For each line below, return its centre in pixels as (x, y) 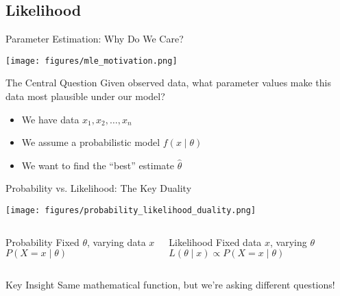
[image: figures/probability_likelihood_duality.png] (131, 211)
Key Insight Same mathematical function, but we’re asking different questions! (170, 285)
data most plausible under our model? (85, 96)
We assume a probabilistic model (91, 142)
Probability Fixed (42, 242)
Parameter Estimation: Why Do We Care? (95, 39)
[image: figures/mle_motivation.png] (92, 61)
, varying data (117, 242)
